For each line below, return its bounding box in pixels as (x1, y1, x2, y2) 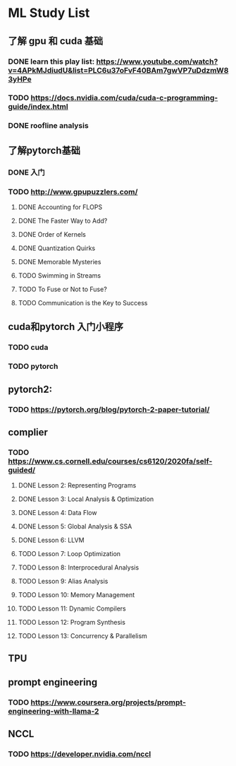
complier (8, 426, 49, 438)
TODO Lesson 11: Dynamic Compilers (18, 604, 126, 613)
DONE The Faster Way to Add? (18, 216, 108, 225)
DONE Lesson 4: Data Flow (18, 509, 97, 517)
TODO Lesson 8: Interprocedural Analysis (18, 563, 139, 572)
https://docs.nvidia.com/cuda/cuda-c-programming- (30, 93, 218, 103)
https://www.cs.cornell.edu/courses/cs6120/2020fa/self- (8, 456, 213, 466)
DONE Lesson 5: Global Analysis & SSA (18, 522, 132, 531)
